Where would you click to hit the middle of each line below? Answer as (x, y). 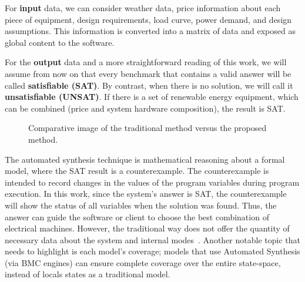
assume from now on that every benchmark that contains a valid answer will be (148, 73)
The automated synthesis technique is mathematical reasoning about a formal (145, 159)
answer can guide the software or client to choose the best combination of (137, 216)
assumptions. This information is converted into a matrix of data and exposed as (150, 31)
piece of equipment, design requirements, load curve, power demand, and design (148, 19)
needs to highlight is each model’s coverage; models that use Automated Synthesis (152, 251)
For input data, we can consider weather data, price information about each (143, 8)
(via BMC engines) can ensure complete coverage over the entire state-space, (143, 262)
